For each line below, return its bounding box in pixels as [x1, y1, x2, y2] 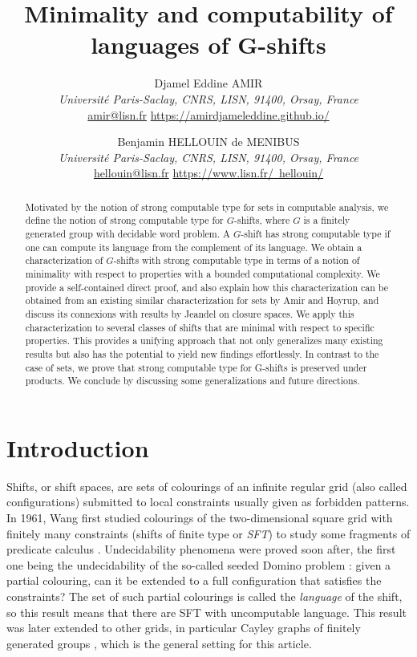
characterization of [25, 253, 103, 267]
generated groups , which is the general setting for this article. [6, 635, 312, 651]
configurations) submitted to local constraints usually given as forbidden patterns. [6, 493, 410, 510]
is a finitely [303, 213, 350, 227]
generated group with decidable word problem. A [25, 226, 230, 240]
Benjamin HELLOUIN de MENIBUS [117, 133, 300, 150]
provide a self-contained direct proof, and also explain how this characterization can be [25, 280, 389, 294]
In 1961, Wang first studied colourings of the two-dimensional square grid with [6, 509, 393, 525]
